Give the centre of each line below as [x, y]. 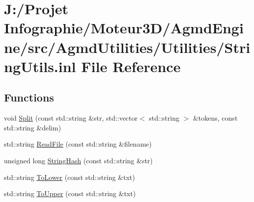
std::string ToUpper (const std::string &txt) [70, 193]
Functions [29, 97]
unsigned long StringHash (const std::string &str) [78, 160]
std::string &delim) [33, 127]
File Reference [131, 66]
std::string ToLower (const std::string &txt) [70, 177]
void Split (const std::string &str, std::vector [71, 118]
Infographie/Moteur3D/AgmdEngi [124, 28]
